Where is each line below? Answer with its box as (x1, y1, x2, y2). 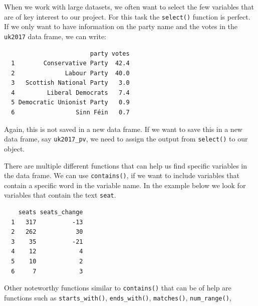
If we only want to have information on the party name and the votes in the (4, 21, 238, 32)
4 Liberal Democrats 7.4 (11, 89, 130, 96)
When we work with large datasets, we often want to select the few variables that (4, 2, 254, 12)
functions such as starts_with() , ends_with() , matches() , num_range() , (4, 292, 231, 302)
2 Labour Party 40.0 (11, 69, 130, 77)
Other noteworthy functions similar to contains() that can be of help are (4, 282, 231, 293)
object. (4, 143, 25, 154)
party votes (90, 50, 130, 57)
